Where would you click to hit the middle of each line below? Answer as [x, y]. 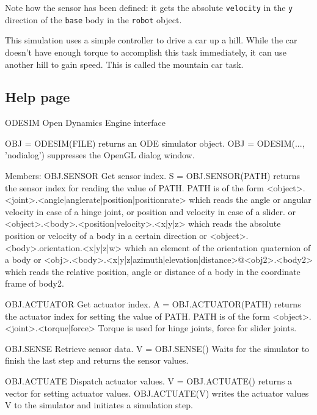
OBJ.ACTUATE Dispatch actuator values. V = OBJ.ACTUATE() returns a [148, 380]
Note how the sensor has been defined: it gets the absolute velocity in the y [149, 7]
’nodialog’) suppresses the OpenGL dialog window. [100, 155]
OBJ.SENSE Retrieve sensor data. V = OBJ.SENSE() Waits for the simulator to [157, 348]
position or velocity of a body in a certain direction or [106, 236]
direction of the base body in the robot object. [93, 19]
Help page [38, 97]
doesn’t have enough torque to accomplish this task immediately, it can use [146, 52]
